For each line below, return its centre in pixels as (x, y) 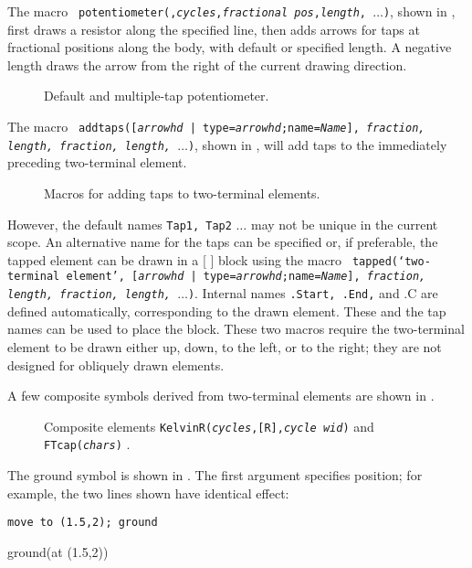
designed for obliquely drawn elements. (116, 364)
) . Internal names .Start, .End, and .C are (313, 293)
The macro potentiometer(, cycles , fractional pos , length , (187, 11)
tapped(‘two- (391, 261)
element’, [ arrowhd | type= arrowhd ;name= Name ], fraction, (246, 277)
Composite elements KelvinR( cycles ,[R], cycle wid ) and (209, 426)
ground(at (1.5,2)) (58, 551)
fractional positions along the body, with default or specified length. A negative (230, 47)
